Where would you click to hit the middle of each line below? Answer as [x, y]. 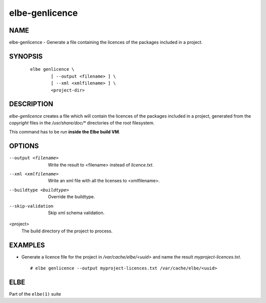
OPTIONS [24, 146]
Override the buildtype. [72, 197]
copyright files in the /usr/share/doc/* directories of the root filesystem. [82, 123]
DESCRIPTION [31, 104]
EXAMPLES [27, 245]
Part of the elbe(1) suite [35, 294]
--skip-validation [31, 206]
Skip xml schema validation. [76, 213]
